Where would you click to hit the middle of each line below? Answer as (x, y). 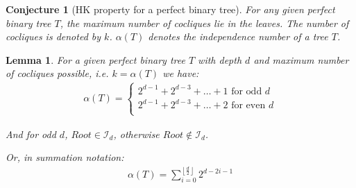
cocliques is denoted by (53, 36)
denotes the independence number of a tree (238, 36)
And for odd (31, 134)
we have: (181, 73)
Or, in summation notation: (65, 157)
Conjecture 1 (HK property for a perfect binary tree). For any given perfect (170, 9)
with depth (220, 59)
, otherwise (136, 134)
